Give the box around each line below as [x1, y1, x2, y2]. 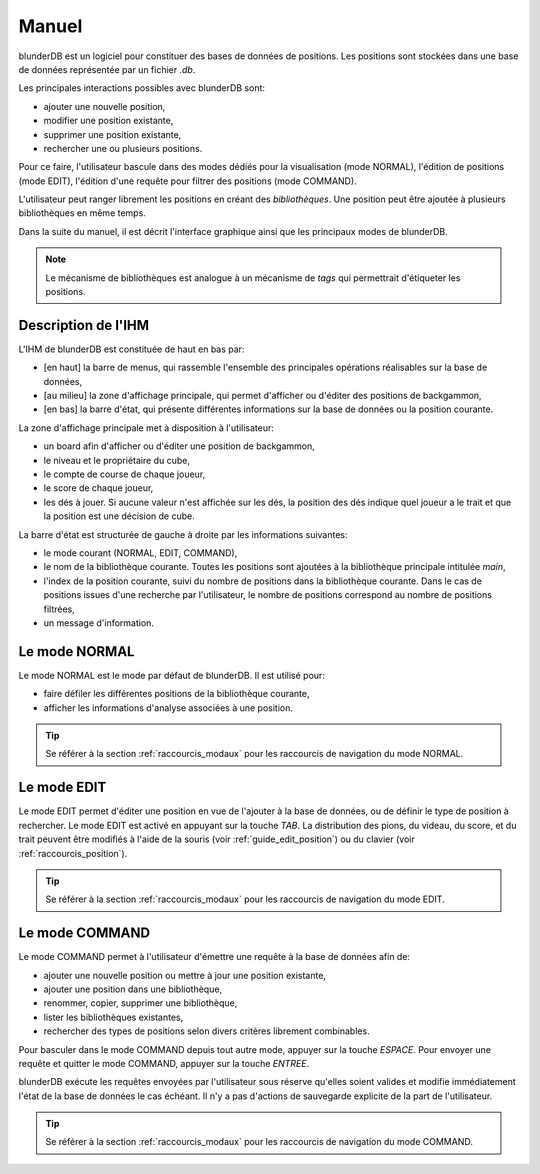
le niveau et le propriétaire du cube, [43, 454, 190, 466]
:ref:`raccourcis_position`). [18, 847, 128, 859]
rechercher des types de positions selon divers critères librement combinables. [43, 1025, 370, 1037]
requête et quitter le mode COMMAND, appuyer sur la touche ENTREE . [18, 1057, 310, 1069]
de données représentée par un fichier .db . [18, 63, 196, 75]
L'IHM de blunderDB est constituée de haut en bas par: [18, 343, 245, 355]
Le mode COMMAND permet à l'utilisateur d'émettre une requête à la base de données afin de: [18, 951, 410, 963]
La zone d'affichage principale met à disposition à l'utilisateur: [18, 421, 275, 434]
